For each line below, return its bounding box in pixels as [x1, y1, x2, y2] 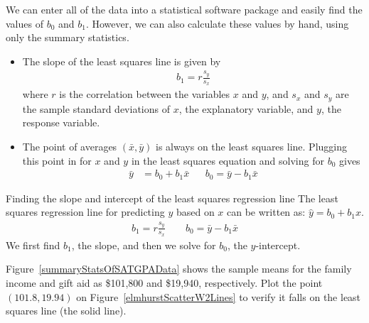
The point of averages [22, 139, 117, 153]
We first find [6, 237, 60, 252]
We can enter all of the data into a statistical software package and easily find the [6, 2, 363, 16]
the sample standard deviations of [22, 101, 170, 116]
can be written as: [227, 204, 306, 219]
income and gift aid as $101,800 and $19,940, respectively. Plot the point [6, 275, 323, 290]
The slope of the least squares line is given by [22, 53, 221, 68]
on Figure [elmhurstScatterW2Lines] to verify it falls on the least [76, 289, 361, 304]
